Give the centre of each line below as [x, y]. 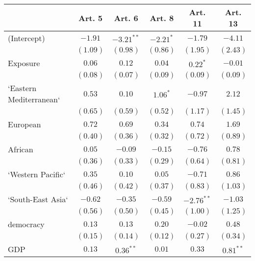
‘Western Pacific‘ [37, 174]
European [25, 124]
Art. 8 [162, 18]
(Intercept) [26, 38]
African [21, 149]
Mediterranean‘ [34, 99]
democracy [26, 224]
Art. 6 [126, 18]
